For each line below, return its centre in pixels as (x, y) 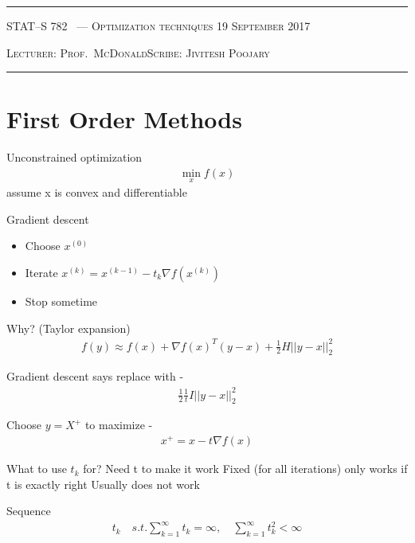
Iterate (41, 272)
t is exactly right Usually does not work (103, 484)
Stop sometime (61, 301)
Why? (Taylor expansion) (69, 328)
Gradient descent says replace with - (95, 376)
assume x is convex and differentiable (97, 192)
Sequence (29, 511)
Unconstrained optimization (74, 157)
